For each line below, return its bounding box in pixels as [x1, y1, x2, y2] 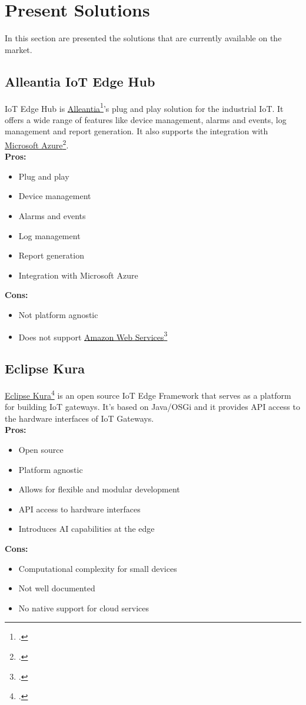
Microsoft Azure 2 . [5, 137, 69, 151]
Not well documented [18, 582, 95, 594]
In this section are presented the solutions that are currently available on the [5, 32, 282, 44]
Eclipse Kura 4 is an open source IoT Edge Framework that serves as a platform [5, 388, 291, 401]
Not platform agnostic [18, 308, 98, 320]
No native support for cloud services [18, 601, 149, 614]
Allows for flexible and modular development [18, 483, 180, 495]
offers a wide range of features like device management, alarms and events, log [5, 113, 287, 125]
